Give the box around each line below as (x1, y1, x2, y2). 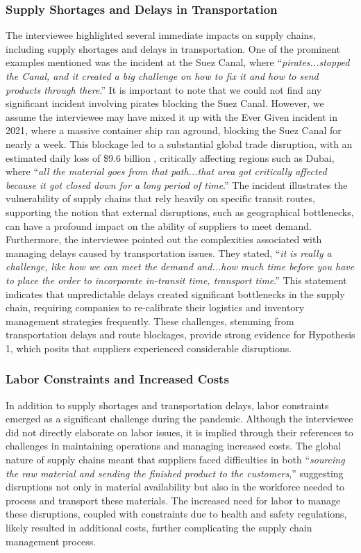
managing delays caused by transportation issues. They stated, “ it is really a (6, 245, 332, 260)
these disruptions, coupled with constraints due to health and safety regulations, (6, 506, 347, 521)
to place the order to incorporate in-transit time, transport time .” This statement (6, 272, 347, 287)
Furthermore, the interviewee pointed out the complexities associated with (6, 232, 322, 247)
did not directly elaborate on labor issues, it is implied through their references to (6, 424, 353, 439)
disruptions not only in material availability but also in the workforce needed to (6, 479, 345, 494)
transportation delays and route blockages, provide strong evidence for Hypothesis (6, 327, 355, 342)
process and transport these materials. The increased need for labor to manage (6, 493, 341, 507)
